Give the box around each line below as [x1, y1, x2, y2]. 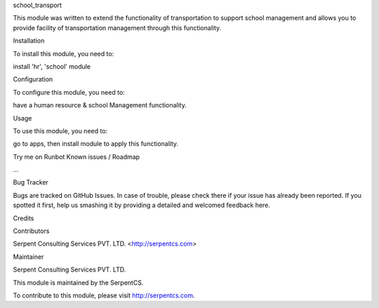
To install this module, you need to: [13, 49, 114, 58]
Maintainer [13, 253, 44, 261]
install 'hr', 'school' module [13, 62, 91, 70]
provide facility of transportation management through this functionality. [13, 23, 222, 32]
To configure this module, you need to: [13, 88, 126, 96]
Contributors [13, 227, 50, 235]
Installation [13, 36, 45, 45]
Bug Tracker [13, 178, 49, 187]
